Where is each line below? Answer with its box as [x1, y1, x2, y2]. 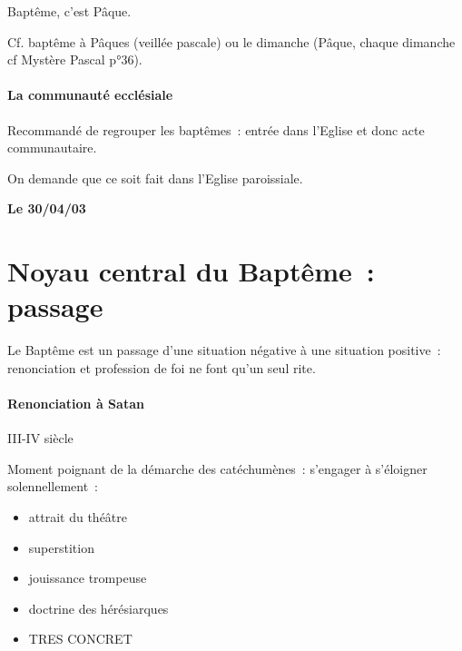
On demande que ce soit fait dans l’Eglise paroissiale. [7, 168, 303, 187]
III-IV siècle [7, 429, 74, 448]
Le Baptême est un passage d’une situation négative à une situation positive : [7, 340, 441, 360]
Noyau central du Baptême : [7, 252, 375, 290]
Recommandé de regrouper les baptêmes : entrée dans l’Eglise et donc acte [7, 120, 425, 139]
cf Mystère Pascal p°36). [7, 50, 143, 69]
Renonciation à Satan [7, 394, 144, 413]
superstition [28, 538, 94, 557]
